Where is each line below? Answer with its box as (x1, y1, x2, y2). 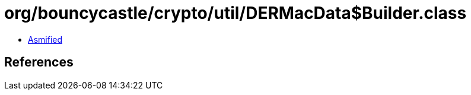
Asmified (28, 34, 63, 45)
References (4, 55, 74, 70)
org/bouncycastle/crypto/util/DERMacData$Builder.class (4, 3, 467, 23)
